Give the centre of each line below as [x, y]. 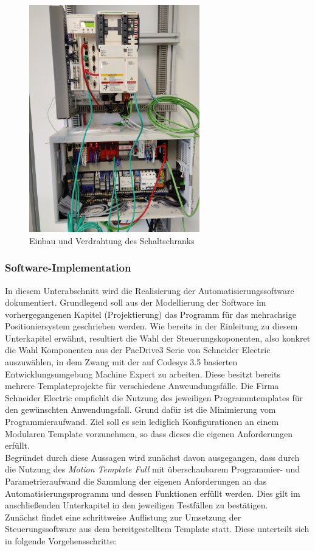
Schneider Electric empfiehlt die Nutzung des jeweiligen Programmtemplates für [154, 397]
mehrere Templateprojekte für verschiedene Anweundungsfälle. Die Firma [142, 386]
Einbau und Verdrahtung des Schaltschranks [112, 240]
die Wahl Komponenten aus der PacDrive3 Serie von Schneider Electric [138, 350]
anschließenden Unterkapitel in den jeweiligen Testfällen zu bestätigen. [137, 505]
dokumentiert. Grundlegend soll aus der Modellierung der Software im [136, 302]
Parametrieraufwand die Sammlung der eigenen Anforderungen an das [136, 481]
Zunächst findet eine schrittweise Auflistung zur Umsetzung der [123, 517]
